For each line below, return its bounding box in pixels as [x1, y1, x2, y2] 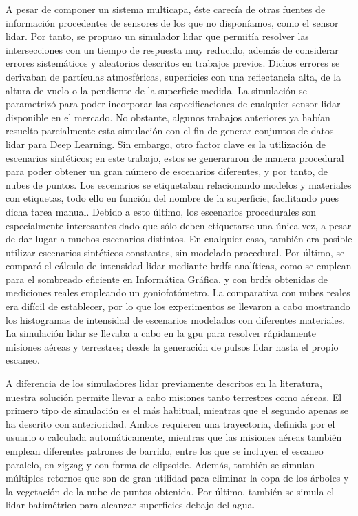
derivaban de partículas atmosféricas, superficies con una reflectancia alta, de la [6, 69, 341, 83]
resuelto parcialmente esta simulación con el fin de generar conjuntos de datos [6, 123, 334, 138]
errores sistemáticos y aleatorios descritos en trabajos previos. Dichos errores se [6, 56, 340, 70]
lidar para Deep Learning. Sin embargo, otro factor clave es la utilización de [6, 136, 326, 151]
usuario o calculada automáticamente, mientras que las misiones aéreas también [6, 430, 342, 444]
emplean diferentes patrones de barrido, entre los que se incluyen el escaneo [6, 444, 324, 457]
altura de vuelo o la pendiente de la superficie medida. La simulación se [6, 83, 307, 97]
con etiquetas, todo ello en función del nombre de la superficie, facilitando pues [6, 191, 339, 205]
